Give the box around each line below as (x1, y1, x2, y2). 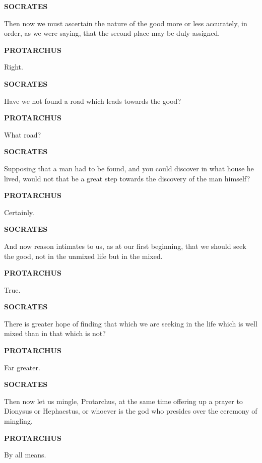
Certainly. (4, 207, 34, 217)
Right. (4, 61, 23, 72)
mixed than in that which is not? (4, 328, 106, 339)
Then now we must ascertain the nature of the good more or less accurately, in (4, 18, 247, 28)
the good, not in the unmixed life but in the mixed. (4, 250, 163, 261)
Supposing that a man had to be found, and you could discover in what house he (4, 163, 254, 173)
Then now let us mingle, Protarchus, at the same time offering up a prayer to (4, 395, 243, 406)
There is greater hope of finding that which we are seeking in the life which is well (4, 318, 257, 328)
